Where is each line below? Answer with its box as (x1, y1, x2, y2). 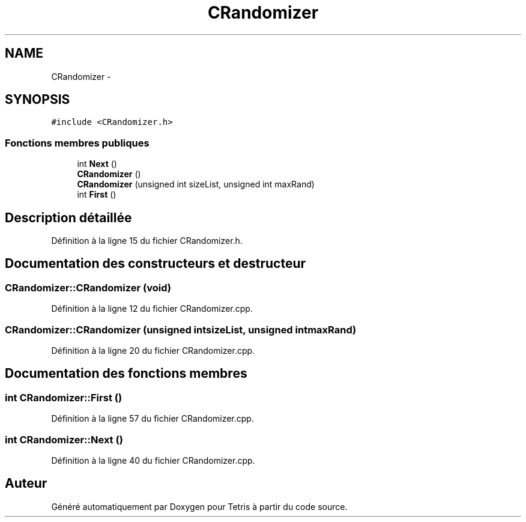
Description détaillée (5, 210, 132, 225)
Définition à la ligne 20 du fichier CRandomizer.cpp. (51, 345, 255, 356)
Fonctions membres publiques (5, 136, 150, 149)
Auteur (5, 476, 47, 491)
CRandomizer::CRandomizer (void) (5, 281, 171, 294)
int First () (77, 189, 116, 200)
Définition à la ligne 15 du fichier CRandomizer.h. (51, 235, 243, 246)
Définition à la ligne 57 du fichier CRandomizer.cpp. (51, 413, 254, 424)
